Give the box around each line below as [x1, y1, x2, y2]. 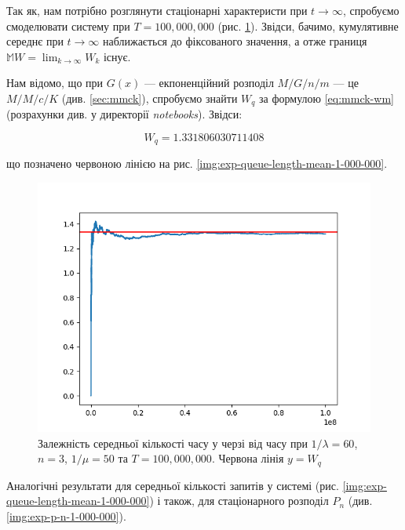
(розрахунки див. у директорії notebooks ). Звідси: [6, 106, 243, 122]
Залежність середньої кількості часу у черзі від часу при [38, 434, 308, 451]
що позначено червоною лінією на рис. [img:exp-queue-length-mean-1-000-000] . [6, 155, 388, 172]
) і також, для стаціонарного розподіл [149, 492, 329, 509]
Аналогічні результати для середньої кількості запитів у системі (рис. [6, 477, 339, 493]
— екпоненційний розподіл [144, 74, 274, 91]
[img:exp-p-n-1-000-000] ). [6, 507, 126, 524]
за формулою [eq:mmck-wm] [259, 89, 394, 106]
